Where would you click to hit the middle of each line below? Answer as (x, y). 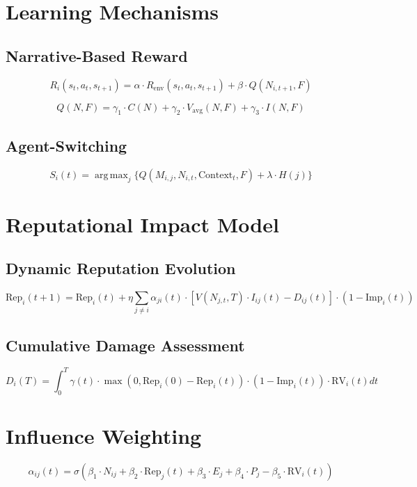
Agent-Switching (66, 145)
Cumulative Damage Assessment (125, 345)
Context (215, 175)
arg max (111, 175)
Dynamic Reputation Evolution (121, 268)
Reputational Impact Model (142, 224)
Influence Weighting (104, 435)
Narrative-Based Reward (97, 55)
